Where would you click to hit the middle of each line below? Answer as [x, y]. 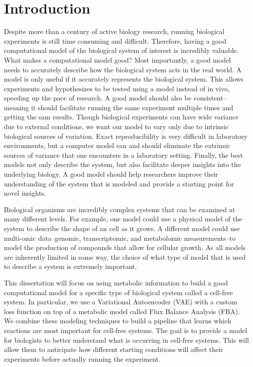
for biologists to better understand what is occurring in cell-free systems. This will [126, 340]
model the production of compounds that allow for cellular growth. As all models [125, 247]
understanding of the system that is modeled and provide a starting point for [119, 183]
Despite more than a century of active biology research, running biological [114, 31]
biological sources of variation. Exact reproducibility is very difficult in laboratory [126, 136]
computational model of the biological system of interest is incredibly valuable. [121, 50]
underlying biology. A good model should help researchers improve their [111, 174]
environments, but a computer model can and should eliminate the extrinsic [117, 145]
